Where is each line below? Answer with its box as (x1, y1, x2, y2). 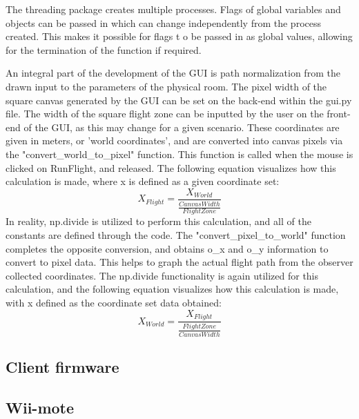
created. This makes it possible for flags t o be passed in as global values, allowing (6, 29, 353, 43)
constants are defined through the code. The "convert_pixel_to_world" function (6, 228, 346, 242)
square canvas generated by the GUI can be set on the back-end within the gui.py (6, 92, 352, 107)
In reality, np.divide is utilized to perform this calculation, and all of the (6, 214, 311, 228)
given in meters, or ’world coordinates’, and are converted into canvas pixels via (6, 133, 343, 148)
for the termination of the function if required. (6, 42, 202, 57)
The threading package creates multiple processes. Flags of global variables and (6, 2, 341, 16)
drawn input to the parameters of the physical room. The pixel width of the (6, 79, 327, 93)
